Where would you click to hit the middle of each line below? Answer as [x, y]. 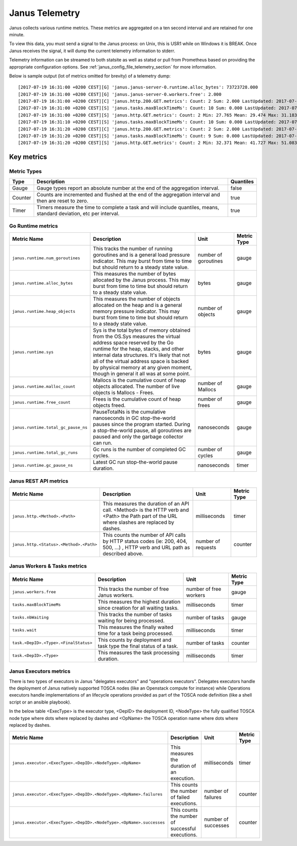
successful [183, 829]
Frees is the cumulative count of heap [137, 399]
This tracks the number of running [133, 249]
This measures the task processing [139, 652]
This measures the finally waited [135, 627]
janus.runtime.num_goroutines [46, 258]
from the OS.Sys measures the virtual [137, 337]
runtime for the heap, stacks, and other [138, 349]
